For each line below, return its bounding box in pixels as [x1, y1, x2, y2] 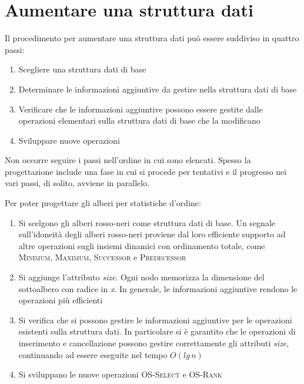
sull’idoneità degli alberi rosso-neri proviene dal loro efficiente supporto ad [18, 228, 286, 240]
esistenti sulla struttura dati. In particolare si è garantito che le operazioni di [18, 325, 296, 337]
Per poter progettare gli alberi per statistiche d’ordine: [5, 197, 201, 209]
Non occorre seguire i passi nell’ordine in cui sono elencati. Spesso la [5, 154, 251, 166]
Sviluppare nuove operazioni [18, 134, 120, 146]
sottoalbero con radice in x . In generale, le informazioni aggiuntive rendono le [18, 282, 298, 294]
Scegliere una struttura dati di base [18, 63, 146, 75]
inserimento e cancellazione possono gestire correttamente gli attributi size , [18, 337, 289, 349]
